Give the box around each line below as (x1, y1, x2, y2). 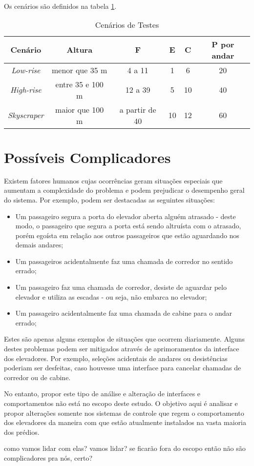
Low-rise (11, 64, 41, 76)
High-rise (10, 84, 42, 96)
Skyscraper (8, 109, 44, 121)
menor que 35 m (51, 64, 107, 76)
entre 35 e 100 (55, 78, 104, 90)
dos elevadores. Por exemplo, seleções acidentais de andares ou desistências (4, 353, 228, 363)
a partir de (119, 103, 156, 115)
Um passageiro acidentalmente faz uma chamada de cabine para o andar (15, 308, 232, 318)
